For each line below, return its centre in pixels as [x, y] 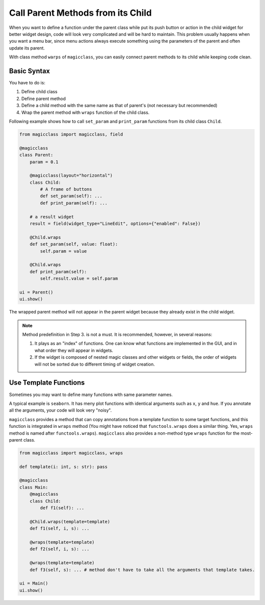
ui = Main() [34, 583]
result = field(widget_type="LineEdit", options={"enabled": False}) [115, 224]
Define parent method [44, 99]
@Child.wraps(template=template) [70, 522]
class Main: [34, 487]
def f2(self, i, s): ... [60, 549]
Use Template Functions [47, 383]
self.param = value [63, 251]
